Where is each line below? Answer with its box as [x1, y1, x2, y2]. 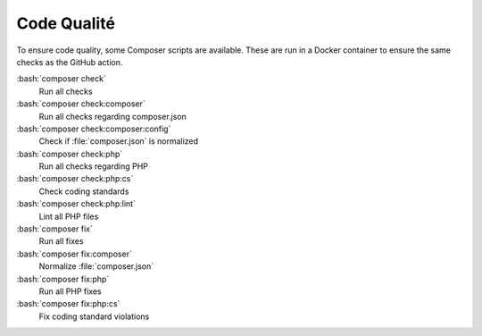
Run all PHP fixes [38, 286, 102, 297]
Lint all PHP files [38, 211, 99, 222]
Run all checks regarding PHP [38, 161, 149, 172]
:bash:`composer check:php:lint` [16, 198, 136, 209]
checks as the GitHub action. [16, 56, 123, 67]
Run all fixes [38, 236, 84, 247]
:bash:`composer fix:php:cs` [16, 298, 120, 309]
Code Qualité [16, 13, 116, 33]
